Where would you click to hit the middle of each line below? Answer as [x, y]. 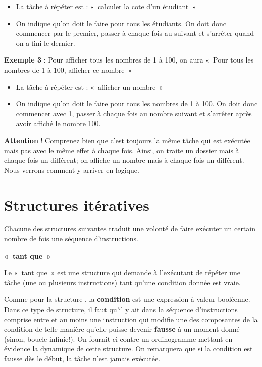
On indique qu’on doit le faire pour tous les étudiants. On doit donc [121, 23]
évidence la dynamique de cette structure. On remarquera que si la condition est [128, 349]
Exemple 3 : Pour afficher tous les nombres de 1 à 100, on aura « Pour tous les [129, 60]
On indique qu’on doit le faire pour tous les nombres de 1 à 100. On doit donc [137, 104]
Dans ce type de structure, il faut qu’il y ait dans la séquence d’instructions [121, 309]
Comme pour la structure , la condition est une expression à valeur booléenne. [127, 299]
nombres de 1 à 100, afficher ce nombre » [68, 69]
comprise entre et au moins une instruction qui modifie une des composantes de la [131, 319]
